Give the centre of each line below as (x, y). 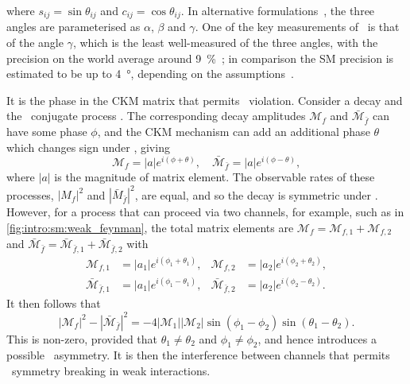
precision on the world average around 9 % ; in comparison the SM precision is (200, 58)
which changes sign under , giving (88, 147)
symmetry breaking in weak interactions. (111, 370)
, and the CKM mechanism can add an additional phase (234, 132)
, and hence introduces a (317, 338)
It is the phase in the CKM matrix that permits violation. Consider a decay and (205, 100)
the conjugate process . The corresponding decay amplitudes (156, 116)
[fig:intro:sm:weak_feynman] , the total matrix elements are (150, 228)
